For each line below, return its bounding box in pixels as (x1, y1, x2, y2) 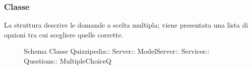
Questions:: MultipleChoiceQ (24, 56, 112, 66)
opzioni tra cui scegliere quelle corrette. (4, 29, 124, 39)
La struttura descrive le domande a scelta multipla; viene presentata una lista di (4, 20, 248, 30)
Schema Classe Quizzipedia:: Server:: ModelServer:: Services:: (24, 46, 210, 56)
